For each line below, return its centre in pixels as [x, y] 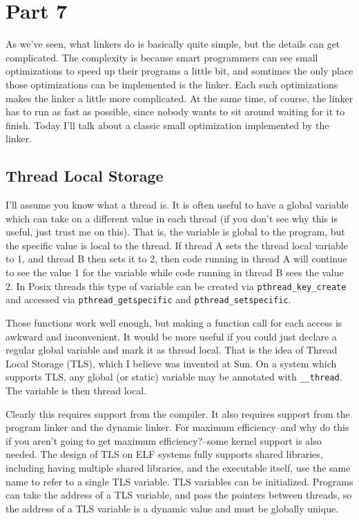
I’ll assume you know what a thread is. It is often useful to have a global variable [177, 205]
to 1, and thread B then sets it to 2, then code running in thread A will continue [176, 259]
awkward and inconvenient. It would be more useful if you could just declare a [171, 336]
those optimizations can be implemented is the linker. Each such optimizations [172, 84]
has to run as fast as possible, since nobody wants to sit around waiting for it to [175, 112]
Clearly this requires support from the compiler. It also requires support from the [178, 413]
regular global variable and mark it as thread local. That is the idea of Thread [172, 350]
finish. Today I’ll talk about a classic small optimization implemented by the [167, 125]
